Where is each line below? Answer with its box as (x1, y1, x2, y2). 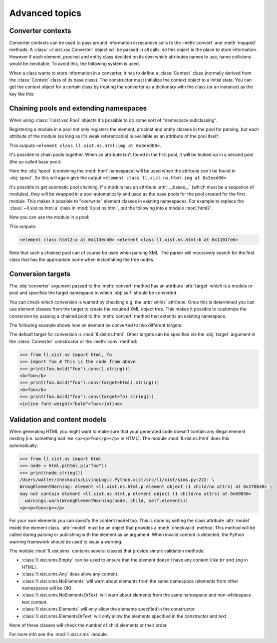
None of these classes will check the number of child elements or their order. (9, 622, 168, 628)
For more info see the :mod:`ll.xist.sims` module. (9, 631, 108, 637)
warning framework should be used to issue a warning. (9, 538, 123, 544)
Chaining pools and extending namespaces (9, 104, 147, 112)
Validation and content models (9, 415, 107, 423)
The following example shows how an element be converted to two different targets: (9, 322, 183, 328)
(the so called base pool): (9, 158, 62, 164)
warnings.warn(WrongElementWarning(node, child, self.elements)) (25, 498, 189, 503)
